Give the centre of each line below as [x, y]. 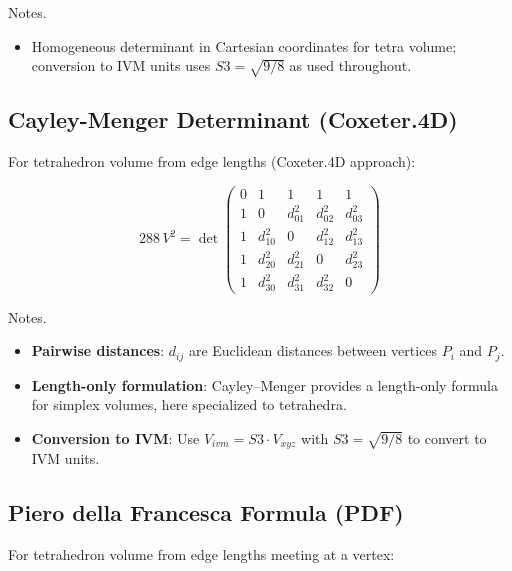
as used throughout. [350, 65]
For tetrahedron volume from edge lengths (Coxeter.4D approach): [212, 161]
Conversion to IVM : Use [115, 438]
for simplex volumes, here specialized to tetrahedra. [189, 404]
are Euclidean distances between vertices [313, 350]
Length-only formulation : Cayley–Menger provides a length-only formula [264, 384]
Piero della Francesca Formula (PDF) [206, 512]
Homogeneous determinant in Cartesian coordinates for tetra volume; [244, 45]
